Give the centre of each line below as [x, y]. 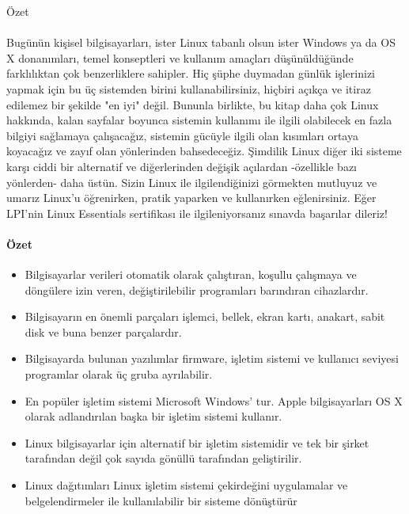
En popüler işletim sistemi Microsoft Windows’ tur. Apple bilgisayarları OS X [214, 400]
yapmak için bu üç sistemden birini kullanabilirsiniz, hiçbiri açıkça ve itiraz [189, 88]
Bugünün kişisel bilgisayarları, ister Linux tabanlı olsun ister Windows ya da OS [201, 42]
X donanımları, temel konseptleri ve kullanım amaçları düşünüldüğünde [180, 57]
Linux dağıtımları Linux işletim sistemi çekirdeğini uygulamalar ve [186, 485]
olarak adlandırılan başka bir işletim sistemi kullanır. [153, 416]
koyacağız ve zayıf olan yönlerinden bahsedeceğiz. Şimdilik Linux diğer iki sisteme [204, 151]
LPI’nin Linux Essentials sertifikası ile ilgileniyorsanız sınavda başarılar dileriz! [197, 213]
